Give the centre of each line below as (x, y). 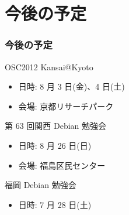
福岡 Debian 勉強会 (41, 185)
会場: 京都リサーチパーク (66, 106)
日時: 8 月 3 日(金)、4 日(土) (72, 86)
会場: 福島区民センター (62, 165)
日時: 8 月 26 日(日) (55, 145)
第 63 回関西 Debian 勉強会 (56, 126)
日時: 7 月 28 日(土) (55, 204)
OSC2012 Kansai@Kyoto (49, 66)
